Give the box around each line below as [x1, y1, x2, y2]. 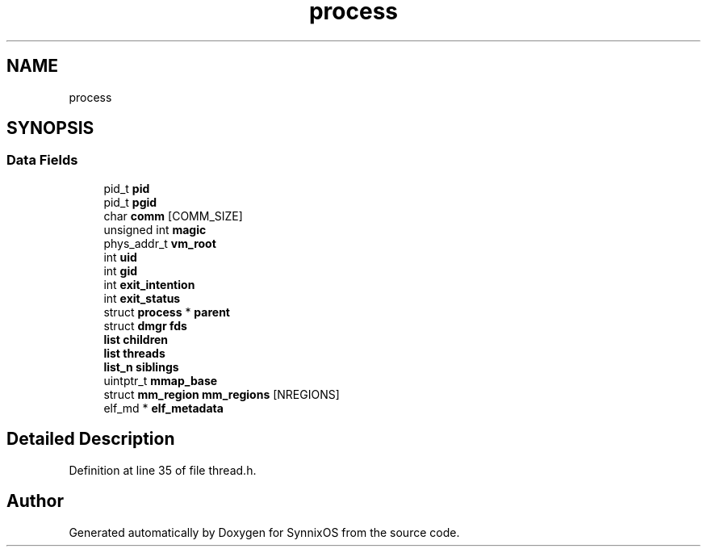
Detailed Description [6, 429, 175, 450]
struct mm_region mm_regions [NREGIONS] [103, 387, 340, 401]
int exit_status [103, 291, 181, 305]
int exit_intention [103, 277, 195, 291]
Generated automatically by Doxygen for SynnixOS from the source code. [69, 525, 460, 539]
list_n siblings [103, 359, 179, 374]
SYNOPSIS [6, 118, 94, 139]
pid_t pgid [103, 195, 157, 209]
